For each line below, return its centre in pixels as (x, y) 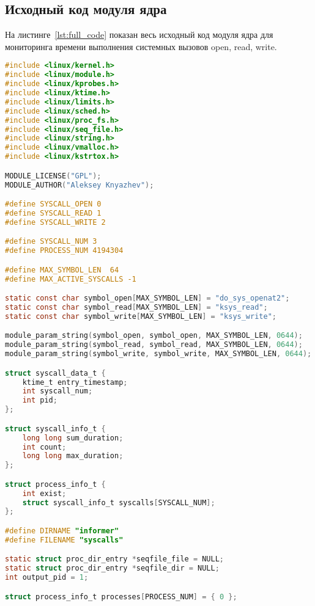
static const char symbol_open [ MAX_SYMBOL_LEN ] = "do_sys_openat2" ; (147, 298)
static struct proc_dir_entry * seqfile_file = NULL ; (115, 559)
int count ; (44, 447)
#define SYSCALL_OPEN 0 (53, 204)
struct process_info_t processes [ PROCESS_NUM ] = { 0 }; (121, 597)
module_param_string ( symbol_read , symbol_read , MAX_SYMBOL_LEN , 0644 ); (154, 345)
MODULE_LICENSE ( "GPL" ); (53, 176)
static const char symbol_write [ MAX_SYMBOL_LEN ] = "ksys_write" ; (141, 316)
